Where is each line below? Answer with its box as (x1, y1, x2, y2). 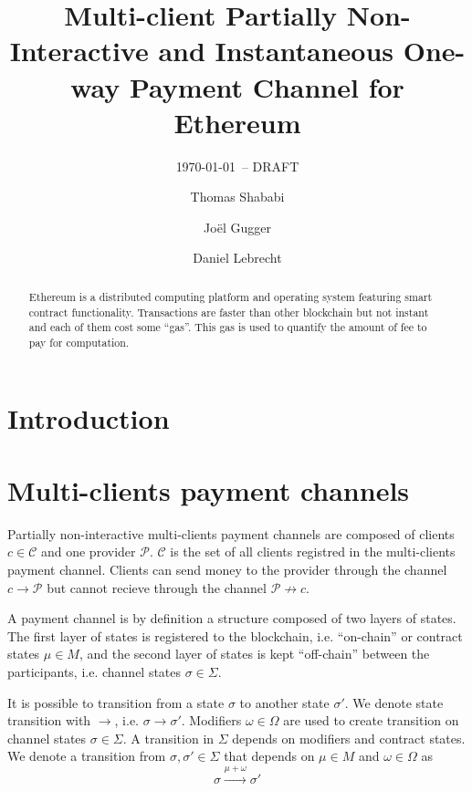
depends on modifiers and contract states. (232, 728, 466, 747)
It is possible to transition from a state (7, 692, 225, 712)
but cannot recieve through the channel (47, 578, 267, 597)
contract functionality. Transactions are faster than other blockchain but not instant (28, 304, 429, 319)
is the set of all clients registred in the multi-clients (170, 542, 456, 561)
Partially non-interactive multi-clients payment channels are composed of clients (7, 524, 455, 543)
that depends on (224, 746, 315, 765)
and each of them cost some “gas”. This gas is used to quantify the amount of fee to (28, 319, 427, 335)
